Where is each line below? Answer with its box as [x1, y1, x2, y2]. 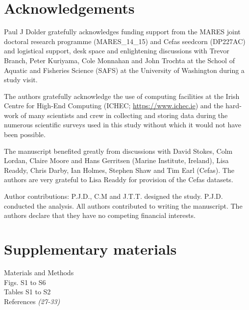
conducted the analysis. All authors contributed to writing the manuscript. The [4, 200, 243, 211]
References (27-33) [4, 296, 60, 306]
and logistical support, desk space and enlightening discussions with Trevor [4, 46, 229, 56]
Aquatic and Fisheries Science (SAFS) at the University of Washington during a [4, 65, 245, 75]
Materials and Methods [4, 267, 74, 277]
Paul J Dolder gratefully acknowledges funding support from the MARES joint [4, 26, 241, 37]
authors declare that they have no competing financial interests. [4, 210, 196, 220]
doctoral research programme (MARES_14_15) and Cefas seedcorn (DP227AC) [4, 36, 246, 46]
